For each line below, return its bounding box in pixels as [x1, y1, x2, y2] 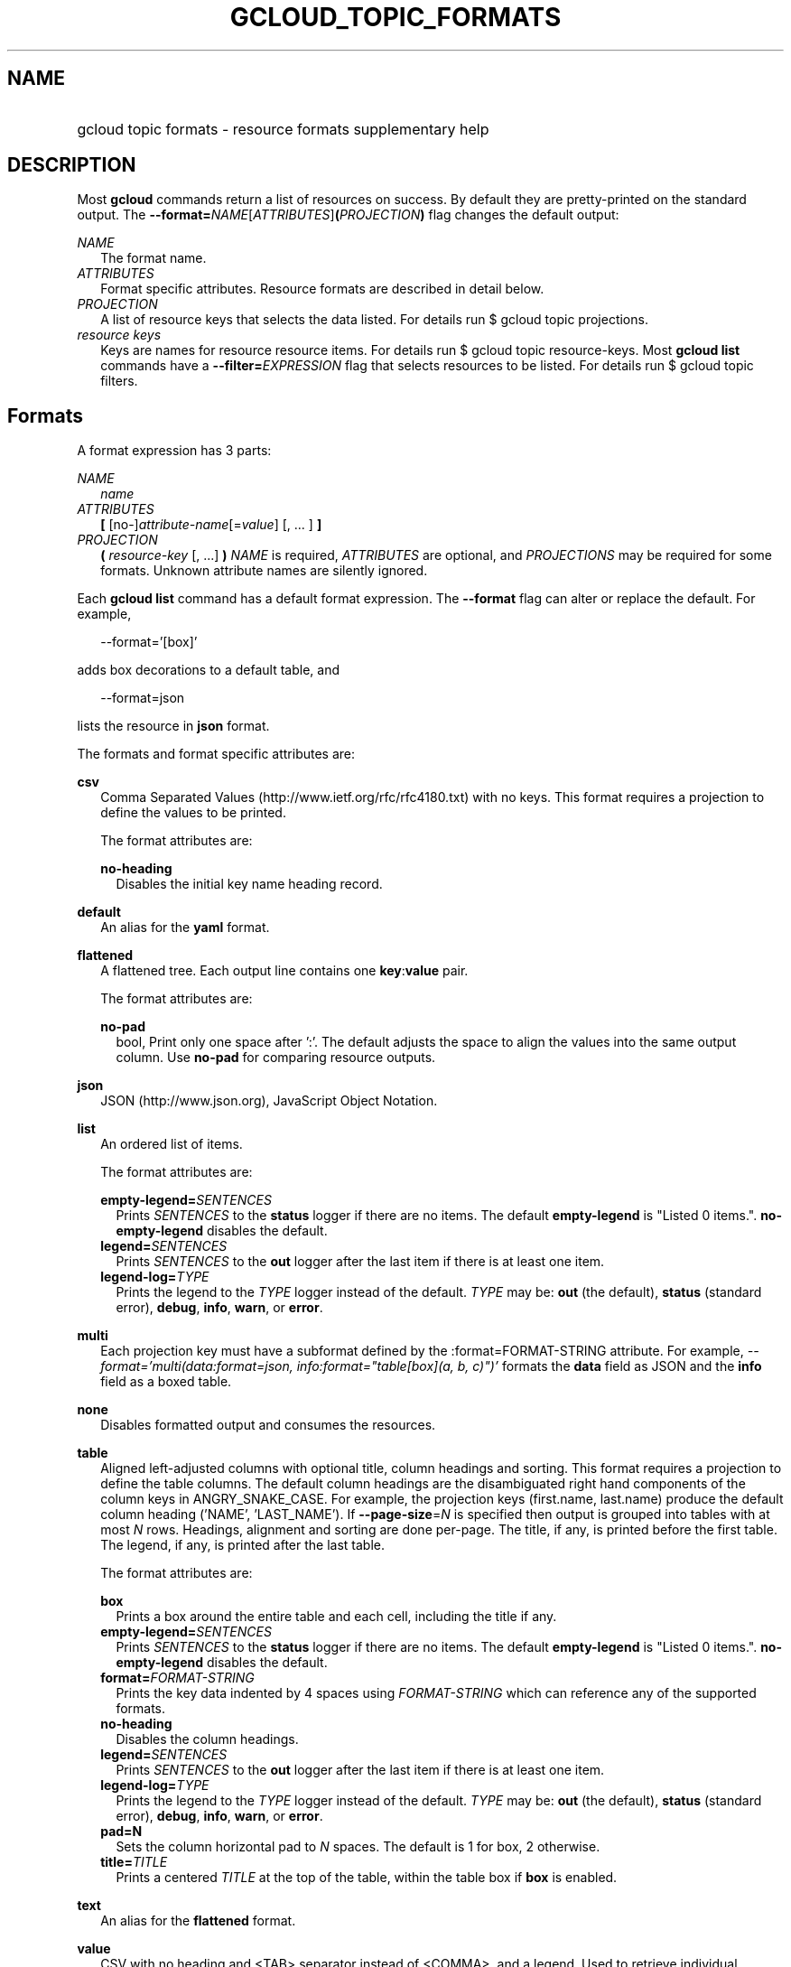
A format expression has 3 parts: [77, 443, 272, 459]
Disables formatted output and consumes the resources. [100, 1417, 436, 1433]
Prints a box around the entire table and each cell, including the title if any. [116, 1608, 557, 1625]
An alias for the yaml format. [100, 919, 270, 936]
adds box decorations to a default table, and [77, 662, 340, 678]
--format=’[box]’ [100, 634, 198, 650]
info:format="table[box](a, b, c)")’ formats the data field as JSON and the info [296, 1358, 762, 1375]
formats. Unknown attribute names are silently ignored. [100, 563, 428, 579]
